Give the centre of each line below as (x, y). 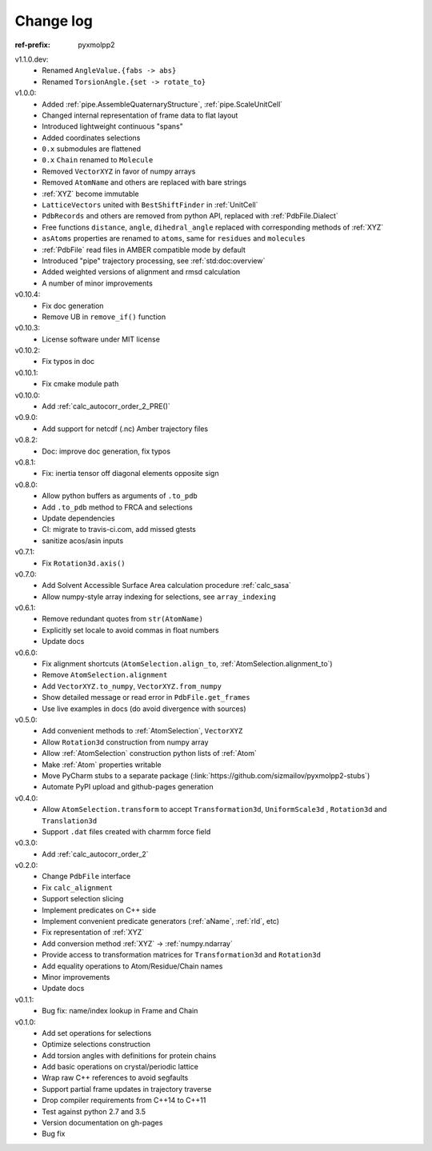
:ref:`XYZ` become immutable (90, 194)
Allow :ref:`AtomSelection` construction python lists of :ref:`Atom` (150, 753)
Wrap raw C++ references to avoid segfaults (115, 1078)
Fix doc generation (73, 306)
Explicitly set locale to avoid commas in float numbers (130, 630)
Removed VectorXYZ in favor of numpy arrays (119, 171)
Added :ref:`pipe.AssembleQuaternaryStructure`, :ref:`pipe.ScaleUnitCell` (162, 104)
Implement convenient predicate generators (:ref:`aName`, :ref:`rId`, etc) (161, 921)
